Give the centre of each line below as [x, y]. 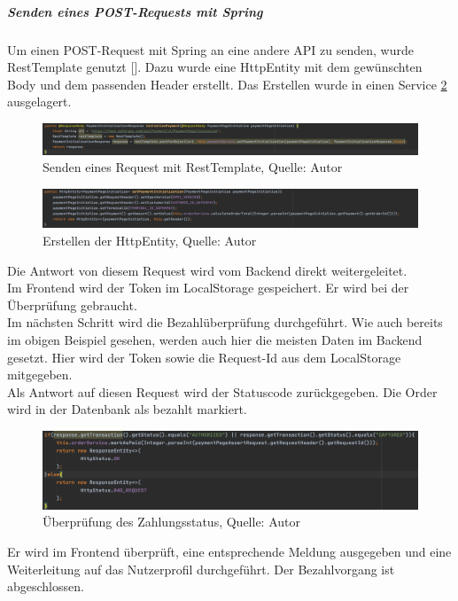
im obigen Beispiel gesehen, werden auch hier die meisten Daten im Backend [215, 340]
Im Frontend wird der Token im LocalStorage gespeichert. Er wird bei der [208, 288]
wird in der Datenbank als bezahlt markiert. [127, 409]
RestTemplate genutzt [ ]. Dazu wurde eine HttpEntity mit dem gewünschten [215, 67]
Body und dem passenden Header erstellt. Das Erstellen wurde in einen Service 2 [227, 84]
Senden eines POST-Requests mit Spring [135, 11]
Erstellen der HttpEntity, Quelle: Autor [150, 241]
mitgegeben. [40, 375]
